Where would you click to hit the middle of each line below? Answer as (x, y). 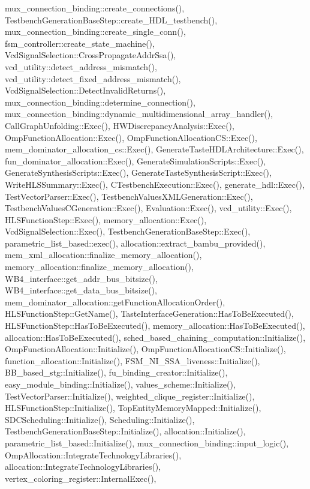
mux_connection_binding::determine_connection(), (100, 102)
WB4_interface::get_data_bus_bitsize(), (81, 290)
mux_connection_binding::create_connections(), (95, 8)
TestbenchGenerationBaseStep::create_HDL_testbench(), (111, 19)
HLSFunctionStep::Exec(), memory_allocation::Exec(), (106, 219)
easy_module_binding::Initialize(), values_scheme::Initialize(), (120, 384)
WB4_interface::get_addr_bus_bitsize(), (81, 278)
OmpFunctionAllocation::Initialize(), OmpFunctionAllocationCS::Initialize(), (145, 349)
